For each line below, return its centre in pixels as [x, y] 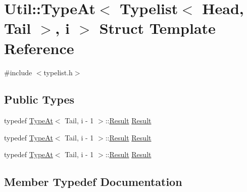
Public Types [39, 99]
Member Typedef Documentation [93, 182]
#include [18, 72]
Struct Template [157, 28]
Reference [39, 48]
